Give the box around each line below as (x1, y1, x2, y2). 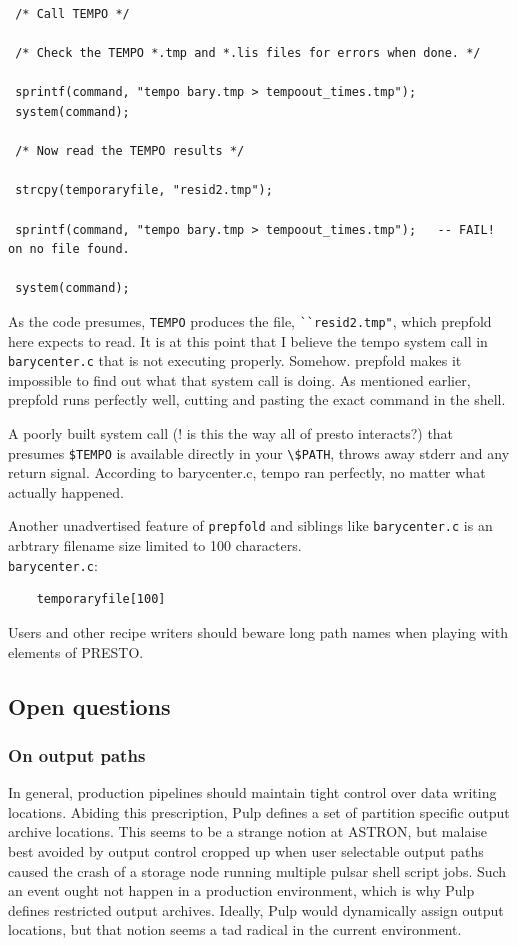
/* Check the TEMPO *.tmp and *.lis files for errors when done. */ (15, 46, 481, 61)
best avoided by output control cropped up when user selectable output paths (8, 840, 484, 861)
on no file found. (8, 242, 130, 257)
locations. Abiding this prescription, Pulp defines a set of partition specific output (8, 801, 510, 822)
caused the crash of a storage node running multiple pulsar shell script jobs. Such (8, 860, 507, 881)
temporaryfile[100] (36, 592, 166, 607)
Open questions (8, 690, 171, 721)
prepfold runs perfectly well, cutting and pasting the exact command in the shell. (8, 389, 506, 410)
